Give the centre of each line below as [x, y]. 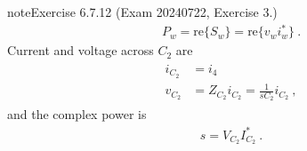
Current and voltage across [81, 50]
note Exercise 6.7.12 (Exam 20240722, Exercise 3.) [142, 12]
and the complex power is [77, 114]
